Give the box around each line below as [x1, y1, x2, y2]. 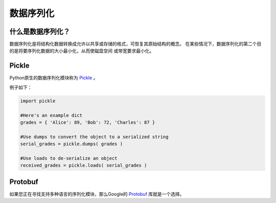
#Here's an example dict [20, 112, 83, 118]
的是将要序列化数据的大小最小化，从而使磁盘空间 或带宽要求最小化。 [9, 48, 154, 54]
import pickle [20, 98, 56, 104]
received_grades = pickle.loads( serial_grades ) [20, 163, 147, 169]
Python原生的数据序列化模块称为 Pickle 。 [9, 75, 98, 81]
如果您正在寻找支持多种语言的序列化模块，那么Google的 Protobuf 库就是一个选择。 [9, 191, 185, 197]
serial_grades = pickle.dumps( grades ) [20, 141, 123, 147]
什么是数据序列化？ [9, 27, 70, 36]
